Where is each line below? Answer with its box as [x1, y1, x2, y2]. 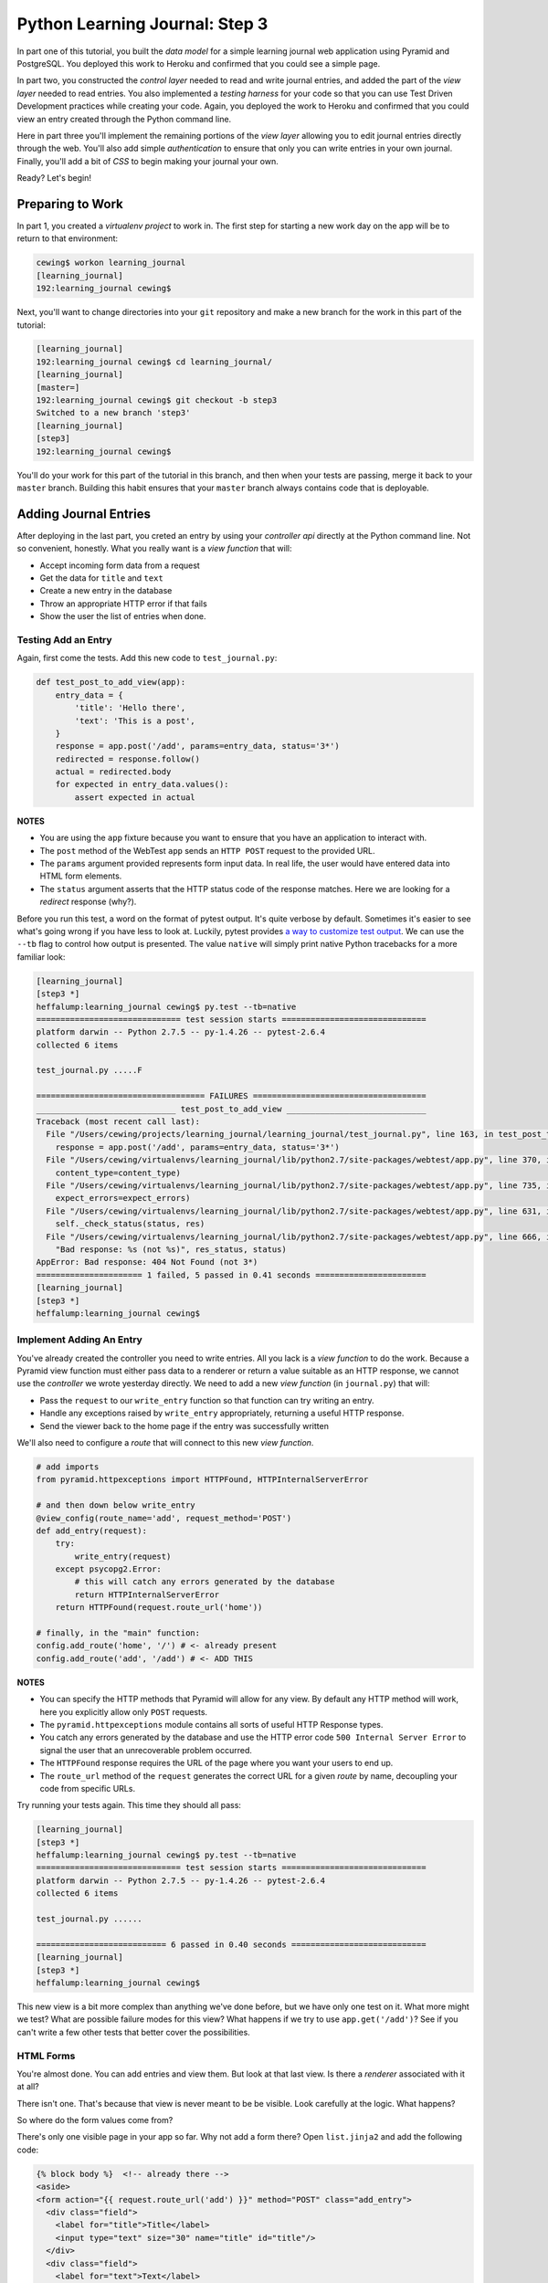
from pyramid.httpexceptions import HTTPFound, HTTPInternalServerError [36, 1475, 369, 1485]
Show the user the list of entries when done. [39, 611, 206, 622]
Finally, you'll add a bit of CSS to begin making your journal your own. [16, 155, 279, 166]
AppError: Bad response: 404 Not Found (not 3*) [36, 1257, 258, 1268]
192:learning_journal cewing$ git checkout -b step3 [36, 395, 278, 405]
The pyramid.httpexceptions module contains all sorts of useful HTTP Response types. [39, 1719, 384, 1730]
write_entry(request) [74, 1551, 172, 1562]
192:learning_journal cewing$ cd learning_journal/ [36, 356, 273, 367]
